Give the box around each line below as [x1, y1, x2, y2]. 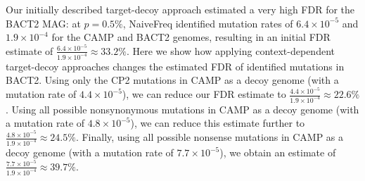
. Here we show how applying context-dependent [126, 43, 335, 58]
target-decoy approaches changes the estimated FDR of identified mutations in [6, 58, 345, 73]
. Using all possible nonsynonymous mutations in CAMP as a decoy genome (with [6, 101, 359, 116]
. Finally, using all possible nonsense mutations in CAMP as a [75, 130, 344, 144]
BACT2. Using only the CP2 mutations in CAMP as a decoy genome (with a [6, 73, 339, 87]
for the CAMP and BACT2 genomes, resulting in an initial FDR [51, 30, 331, 44]
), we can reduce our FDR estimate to [122, 87, 286, 101]
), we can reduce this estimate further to [130, 116, 305, 130]
